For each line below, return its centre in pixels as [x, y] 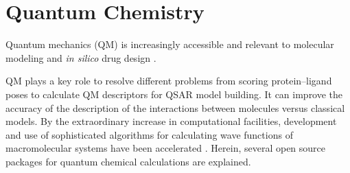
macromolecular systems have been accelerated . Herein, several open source [166, 148]
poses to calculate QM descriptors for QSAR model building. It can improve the [174, 94]
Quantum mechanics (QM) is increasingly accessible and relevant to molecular [170, 44]
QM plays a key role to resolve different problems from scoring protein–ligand [169, 81]
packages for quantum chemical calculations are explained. [128, 161]
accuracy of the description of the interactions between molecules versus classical [175, 107]
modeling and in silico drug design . [81, 57]
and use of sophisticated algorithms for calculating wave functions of [149, 134]
